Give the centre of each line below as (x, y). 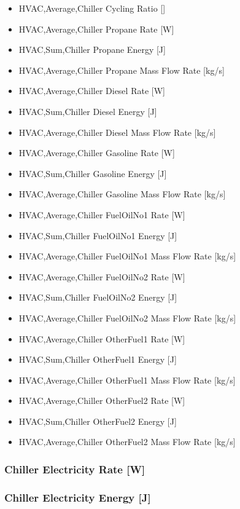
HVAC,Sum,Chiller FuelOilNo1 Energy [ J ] (98, 235)
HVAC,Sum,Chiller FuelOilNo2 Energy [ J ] (98, 297)
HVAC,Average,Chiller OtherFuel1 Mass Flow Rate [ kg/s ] (127, 380)
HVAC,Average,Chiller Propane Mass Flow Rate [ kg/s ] (122, 70)
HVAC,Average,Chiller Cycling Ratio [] (92, 8)
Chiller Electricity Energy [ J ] (78, 497)
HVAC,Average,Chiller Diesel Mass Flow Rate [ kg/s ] (117, 132)
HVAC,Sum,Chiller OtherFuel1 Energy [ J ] (98, 359)
